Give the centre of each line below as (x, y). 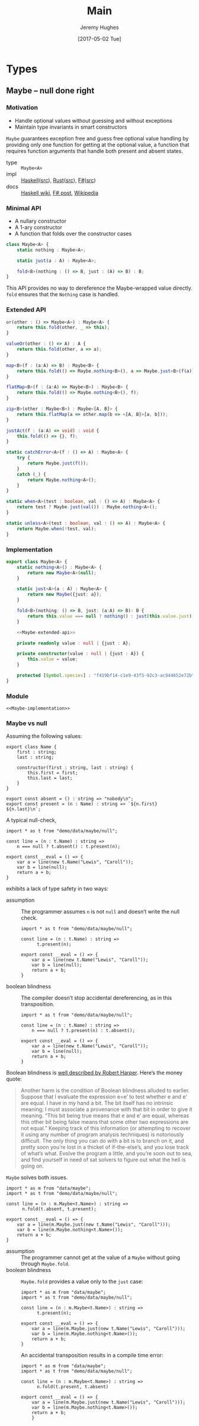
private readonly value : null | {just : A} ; (74, 643)
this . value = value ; (53, 659)
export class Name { (32, 747)
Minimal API (24, 208)
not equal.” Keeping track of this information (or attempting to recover (106, 1128)
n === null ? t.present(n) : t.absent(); (83, 1031)
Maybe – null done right (50, 91)
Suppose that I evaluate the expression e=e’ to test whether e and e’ (104, 1097)
